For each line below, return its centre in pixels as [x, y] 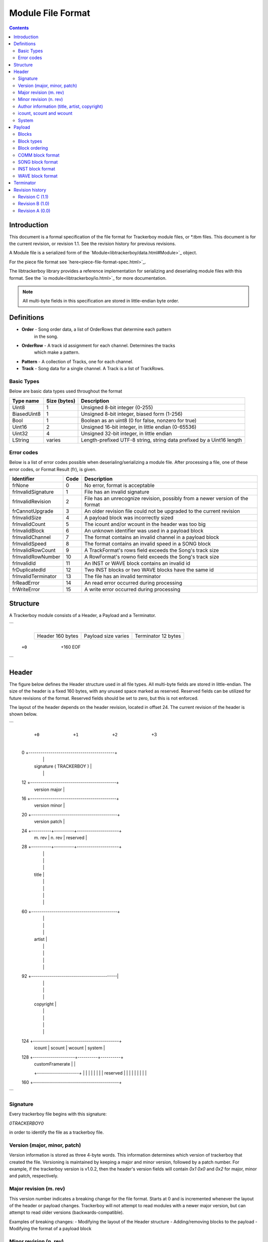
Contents [19, 28]
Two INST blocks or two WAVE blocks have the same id [149, 570]
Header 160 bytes [58, 636]
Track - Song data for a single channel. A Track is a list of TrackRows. [93, 369]
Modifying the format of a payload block [50, 1229]
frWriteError [26, 590]
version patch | [49, 822]
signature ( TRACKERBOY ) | [63, 766]
